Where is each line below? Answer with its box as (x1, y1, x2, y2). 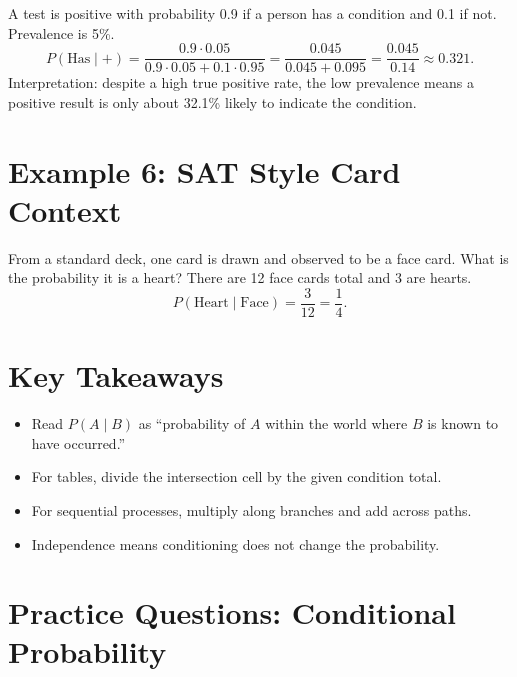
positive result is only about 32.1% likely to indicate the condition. (8, 91, 417, 112)
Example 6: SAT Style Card (8, 150, 401, 191)
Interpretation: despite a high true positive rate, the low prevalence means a (8, 72, 474, 93)
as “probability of (138, 413, 246, 434)
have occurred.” (31, 432, 126, 453)
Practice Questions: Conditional (8, 592, 456, 633)
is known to (427, 413, 499, 434)
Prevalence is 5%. (8, 22, 115, 43)
